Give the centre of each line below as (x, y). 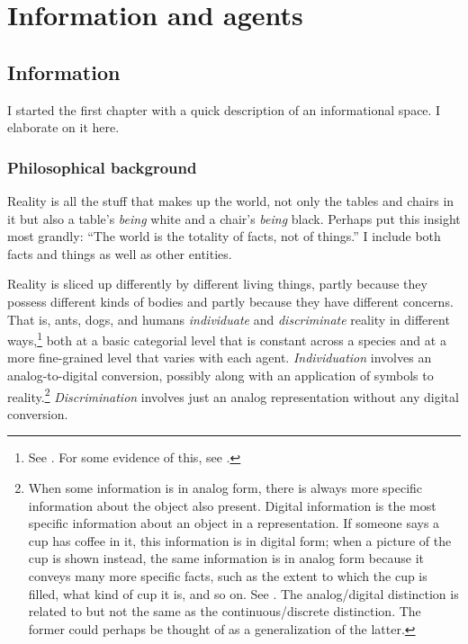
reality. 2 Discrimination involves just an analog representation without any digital (233, 395)
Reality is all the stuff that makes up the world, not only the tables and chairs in (231, 200)
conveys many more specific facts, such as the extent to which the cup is (228, 575)
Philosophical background (102, 167)
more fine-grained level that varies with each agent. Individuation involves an (220, 358)
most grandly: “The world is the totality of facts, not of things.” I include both (224, 236)
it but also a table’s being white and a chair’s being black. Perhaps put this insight (234, 218)
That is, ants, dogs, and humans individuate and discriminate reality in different (229, 319)
